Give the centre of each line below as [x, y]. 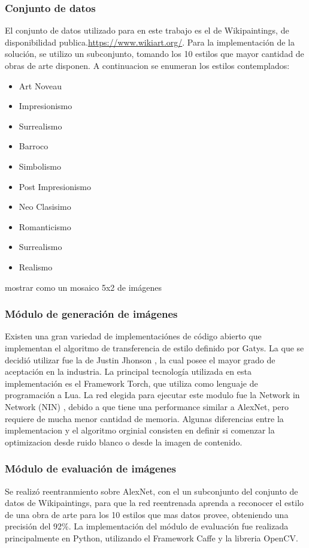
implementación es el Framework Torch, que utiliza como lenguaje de [131, 383]
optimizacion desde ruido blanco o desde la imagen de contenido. [124, 442]
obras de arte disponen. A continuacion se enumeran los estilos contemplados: [147, 65]
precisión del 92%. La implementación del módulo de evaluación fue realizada [147, 526]
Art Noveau [40, 85]
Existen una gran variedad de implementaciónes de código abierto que [133, 336]
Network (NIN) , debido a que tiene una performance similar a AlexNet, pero [147, 406]
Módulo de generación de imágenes [91, 314]
